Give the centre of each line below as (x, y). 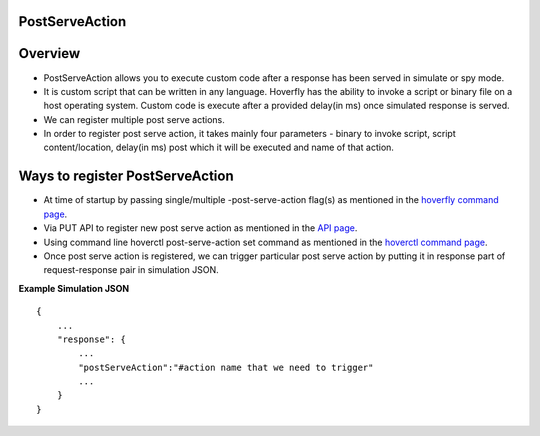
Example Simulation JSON (74, 288)
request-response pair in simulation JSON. (131, 270)
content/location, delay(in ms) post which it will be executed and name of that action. (219, 147)
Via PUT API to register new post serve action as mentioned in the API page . (200, 228)
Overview (49, 53)
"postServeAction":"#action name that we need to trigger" (226, 367)
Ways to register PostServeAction (126, 176)
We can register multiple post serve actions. (134, 119)
